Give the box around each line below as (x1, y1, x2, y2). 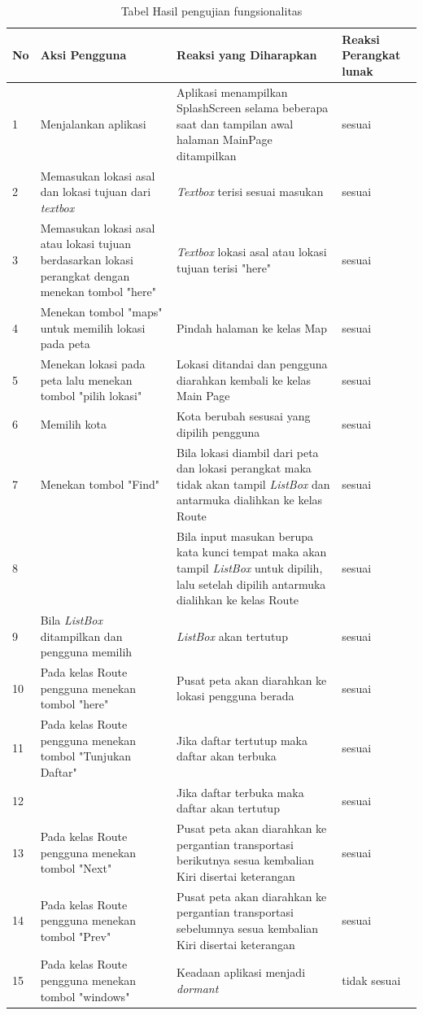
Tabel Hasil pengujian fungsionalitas (120, 2, 303, 19)
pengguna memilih (40, 643, 133, 660)
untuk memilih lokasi (40, 319, 146, 336)
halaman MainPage (177, 131, 273, 148)
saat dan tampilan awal (177, 115, 294, 132)
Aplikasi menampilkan (177, 83, 288, 100)
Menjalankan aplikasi (40, 115, 146, 132)
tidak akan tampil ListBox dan (177, 475, 330, 492)
